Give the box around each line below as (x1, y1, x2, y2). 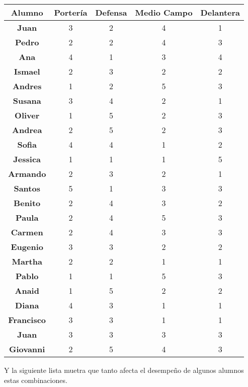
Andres (12, 80, 42, 92)
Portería (54, 7, 88, 18)
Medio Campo (135, 7, 193, 18)
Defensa (95, 7, 127, 18)
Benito (14, 197, 41, 209)
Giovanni (9, 343, 45, 355)
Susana (13, 95, 41, 106)
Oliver (15, 109, 40, 121)
